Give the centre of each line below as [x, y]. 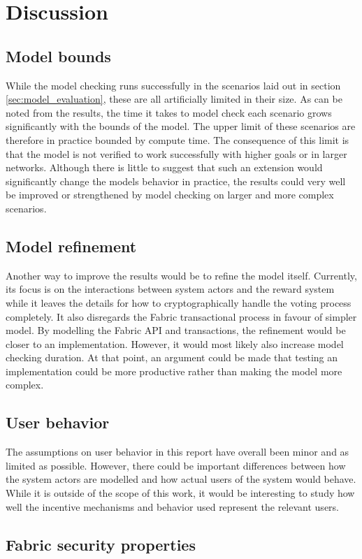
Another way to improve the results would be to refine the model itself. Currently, [181, 275]
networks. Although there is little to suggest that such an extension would [164, 167]
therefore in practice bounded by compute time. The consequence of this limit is [178, 139]
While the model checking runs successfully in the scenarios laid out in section [173, 85]
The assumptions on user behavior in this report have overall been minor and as [178, 452]
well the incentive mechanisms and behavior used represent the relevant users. [172, 506]
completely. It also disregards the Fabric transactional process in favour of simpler [181, 316]
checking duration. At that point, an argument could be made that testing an [172, 357]
